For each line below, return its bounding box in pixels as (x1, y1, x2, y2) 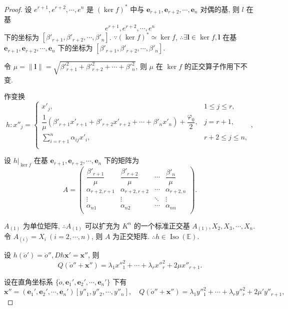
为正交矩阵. (112, 231, 149, 241)
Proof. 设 (4, 3, 32, 14)
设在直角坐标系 (4, 276, 53, 286)
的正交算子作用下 (184, 61, 240, 71)
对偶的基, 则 (200, 3, 239, 14)
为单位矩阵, (22, 220, 60, 230)
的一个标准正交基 (133, 220, 190, 230)
